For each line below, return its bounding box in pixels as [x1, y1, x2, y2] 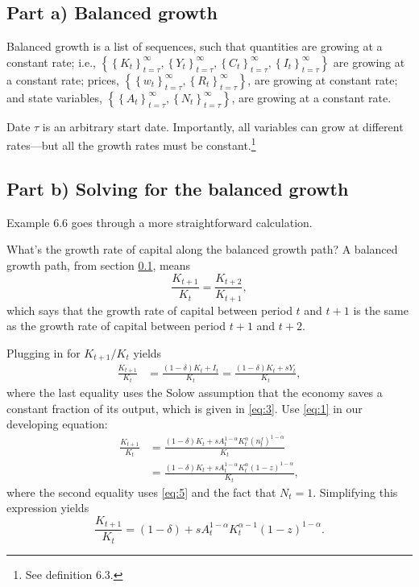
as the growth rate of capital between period [6, 317, 226, 334]
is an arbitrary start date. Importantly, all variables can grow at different [42, 118, 404, 134]
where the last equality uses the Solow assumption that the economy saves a [6, 384, 383, 401]
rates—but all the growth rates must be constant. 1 [6, 134, 256, 154]
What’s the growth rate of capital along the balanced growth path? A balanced [6, 241, 398, 258]
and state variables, [6, 89, 102, 105]
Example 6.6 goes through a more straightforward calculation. [6, 213, 313, 230]
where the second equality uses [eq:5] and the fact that [6, 483, 276, 500]
